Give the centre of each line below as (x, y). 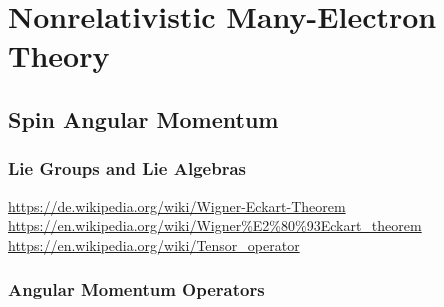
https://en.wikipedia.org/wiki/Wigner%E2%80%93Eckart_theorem (215, 225)
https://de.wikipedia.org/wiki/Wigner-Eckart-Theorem (177, 205)
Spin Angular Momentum (143, 118)
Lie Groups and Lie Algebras (127, 168)
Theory (59, 55)
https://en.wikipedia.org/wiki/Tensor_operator (154, 244)
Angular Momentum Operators (136, 289)
